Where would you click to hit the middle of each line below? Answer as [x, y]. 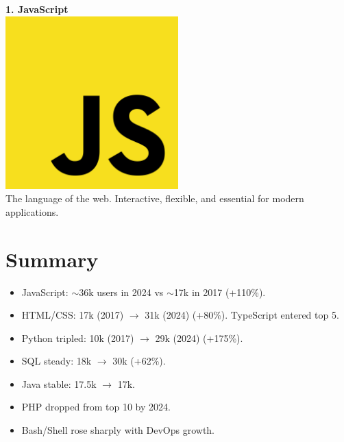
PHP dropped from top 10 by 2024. [96, 407]
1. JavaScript [37, 9]
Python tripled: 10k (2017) [78, 337]
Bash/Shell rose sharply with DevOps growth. [118, 430]
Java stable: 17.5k [59, 383]
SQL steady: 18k [57, 361]
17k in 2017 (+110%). [220, 292]
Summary [52, 259]
